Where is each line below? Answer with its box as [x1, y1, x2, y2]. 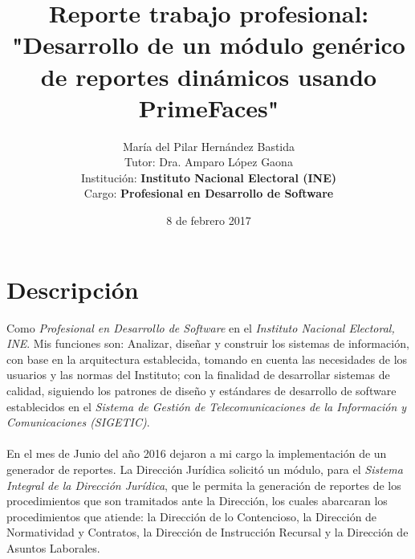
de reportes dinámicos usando [40, 59, 377, 92]
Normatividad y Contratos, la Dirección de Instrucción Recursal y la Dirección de [6, 524, 409, 541]
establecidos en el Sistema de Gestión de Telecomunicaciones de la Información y [6, 398, 407, 414]
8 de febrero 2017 [166, 212, 251, 229]
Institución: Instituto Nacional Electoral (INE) [80, 169, 337, 186]
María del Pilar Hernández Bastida [122, 137, 295, 154]
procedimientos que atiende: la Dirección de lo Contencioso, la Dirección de [6, 508, 377, 524]
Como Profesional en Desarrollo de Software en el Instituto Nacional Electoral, [6, 319, 395, 336]
